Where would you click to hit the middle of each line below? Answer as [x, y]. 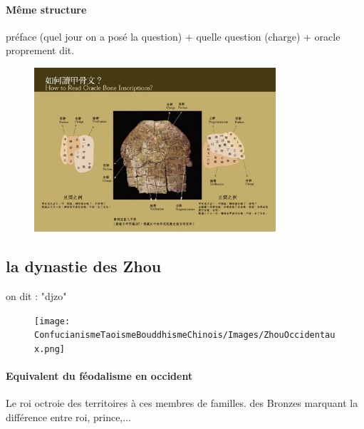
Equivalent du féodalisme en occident [99, 376]
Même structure [46, 9]
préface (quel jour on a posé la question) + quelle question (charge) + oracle [173, 36]
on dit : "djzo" [36, 295]
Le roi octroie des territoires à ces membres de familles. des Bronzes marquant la [182, 403]
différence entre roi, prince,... [68, 417]
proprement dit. [40, 50]
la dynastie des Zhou [84, 266]
